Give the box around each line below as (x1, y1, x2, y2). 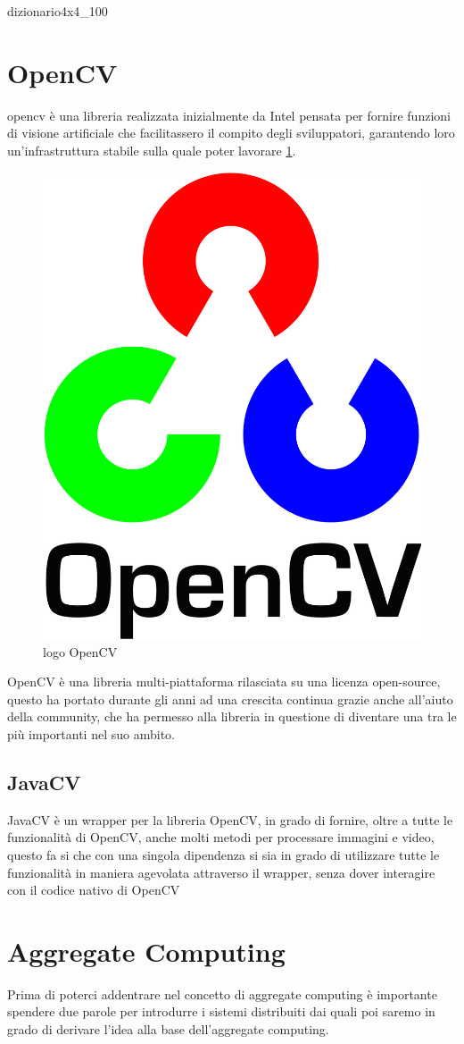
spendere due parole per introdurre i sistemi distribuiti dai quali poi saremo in (7, 1002, 435, 1021)
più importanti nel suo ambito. (7, 724, 175, 743)
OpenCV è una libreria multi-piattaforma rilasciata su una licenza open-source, (7, 672, 441, 691)
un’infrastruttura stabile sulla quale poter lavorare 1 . (7, 140, 296, 159)
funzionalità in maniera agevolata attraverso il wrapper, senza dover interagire (7, 863, 435, 881)
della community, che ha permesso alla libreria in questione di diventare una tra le (7, 707, 457, 726)
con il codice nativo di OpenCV (7, 880, 180, 899)
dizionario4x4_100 (7, 2, 108, 20)
